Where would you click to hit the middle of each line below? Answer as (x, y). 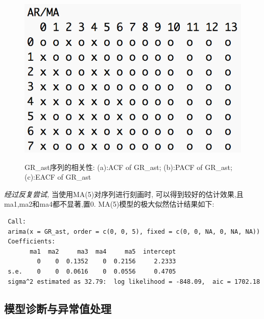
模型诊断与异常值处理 (58, 309)
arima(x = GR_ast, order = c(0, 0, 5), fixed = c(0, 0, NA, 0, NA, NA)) (134, 231)
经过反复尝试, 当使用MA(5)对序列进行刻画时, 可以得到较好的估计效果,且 (124, 194)
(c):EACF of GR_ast (58, 177)
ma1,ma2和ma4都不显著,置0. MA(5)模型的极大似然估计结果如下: (109, 204)
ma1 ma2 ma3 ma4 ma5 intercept (103, 251)
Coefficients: (32, 242)
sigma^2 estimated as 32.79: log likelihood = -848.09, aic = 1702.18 (134, 281)
